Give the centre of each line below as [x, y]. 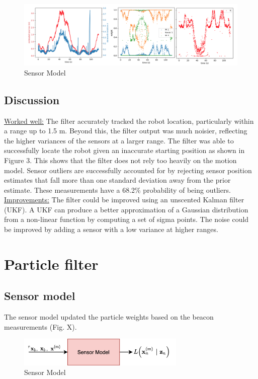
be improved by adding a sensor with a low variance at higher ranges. [111, 229]
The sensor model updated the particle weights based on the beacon [109, 317]
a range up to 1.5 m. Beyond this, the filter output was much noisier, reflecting [126, 131]
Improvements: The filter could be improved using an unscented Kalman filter [124, 200]
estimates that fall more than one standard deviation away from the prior [117, 180]
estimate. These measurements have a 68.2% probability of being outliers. [117, 189]
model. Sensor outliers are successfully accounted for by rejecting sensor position [128, 170]
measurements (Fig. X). [40, 326]
